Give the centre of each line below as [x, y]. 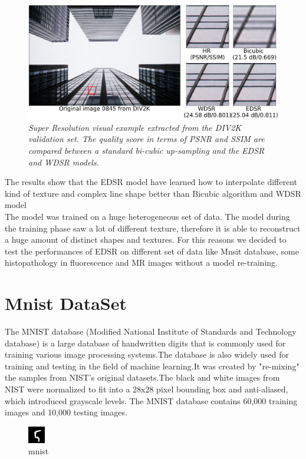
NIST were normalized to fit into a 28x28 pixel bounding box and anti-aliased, [147, 389]
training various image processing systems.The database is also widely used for [147, 354]
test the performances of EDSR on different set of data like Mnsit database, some [152, 251]
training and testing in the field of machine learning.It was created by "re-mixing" [152, 366]
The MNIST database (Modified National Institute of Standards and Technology [151, 331]
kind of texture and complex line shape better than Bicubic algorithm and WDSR [153, 193]
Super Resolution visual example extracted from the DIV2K [135, 127]
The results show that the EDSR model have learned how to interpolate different [151, 182]
